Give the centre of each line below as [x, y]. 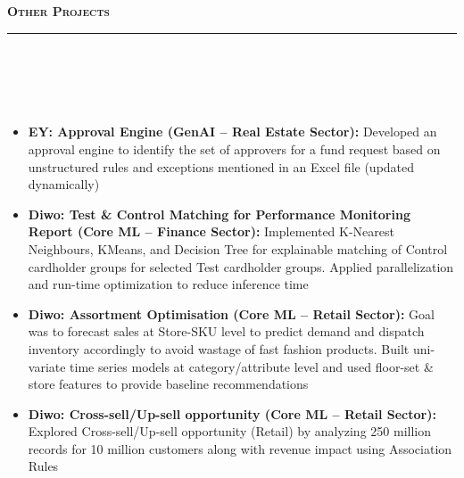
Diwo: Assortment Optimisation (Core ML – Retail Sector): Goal [231, 313]
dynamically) [64, 184]
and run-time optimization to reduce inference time [168, 284]
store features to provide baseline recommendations [168, 384]
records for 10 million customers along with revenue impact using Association [240, 448]
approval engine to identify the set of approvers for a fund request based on [234, 148]
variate [47, 366]
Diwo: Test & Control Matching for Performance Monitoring [219, 214]
